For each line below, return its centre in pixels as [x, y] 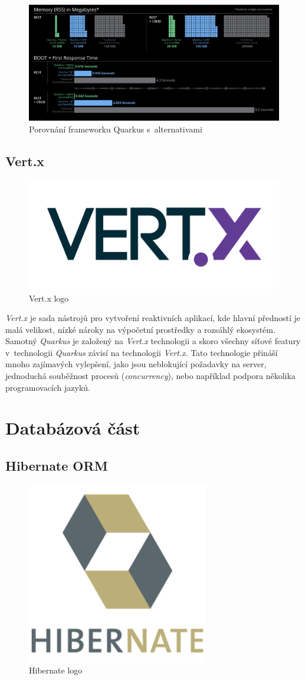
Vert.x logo [49, 298]
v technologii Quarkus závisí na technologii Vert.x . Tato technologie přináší [142, 352]
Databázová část [73, 428]
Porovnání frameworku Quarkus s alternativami [116, 129]
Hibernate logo [56, 670]
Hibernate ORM [57, 466]
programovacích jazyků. [48, 387]
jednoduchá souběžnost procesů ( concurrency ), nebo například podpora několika [150, 376]
